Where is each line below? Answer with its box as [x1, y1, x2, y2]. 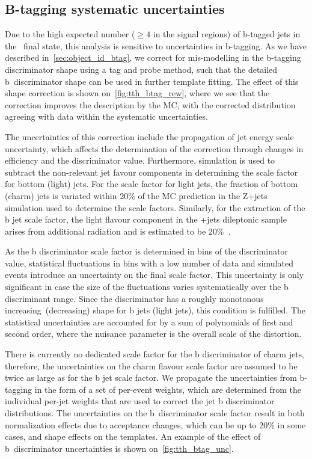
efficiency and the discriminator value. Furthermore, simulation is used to [5, 154, 275, 167]
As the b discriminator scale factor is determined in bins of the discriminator [5, 245, 288, 257]
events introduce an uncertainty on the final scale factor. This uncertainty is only [5, 268, 304, 281]
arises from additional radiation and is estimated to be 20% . [5, 224, 231, 237]
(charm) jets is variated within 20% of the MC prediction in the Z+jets [5, 189, 268, 202]
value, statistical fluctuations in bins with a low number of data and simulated [5, 256, 293, 269]
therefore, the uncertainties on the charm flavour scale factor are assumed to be [5, 359, 298, 372]
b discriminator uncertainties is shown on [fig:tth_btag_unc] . [5, 442, 234, 454]
